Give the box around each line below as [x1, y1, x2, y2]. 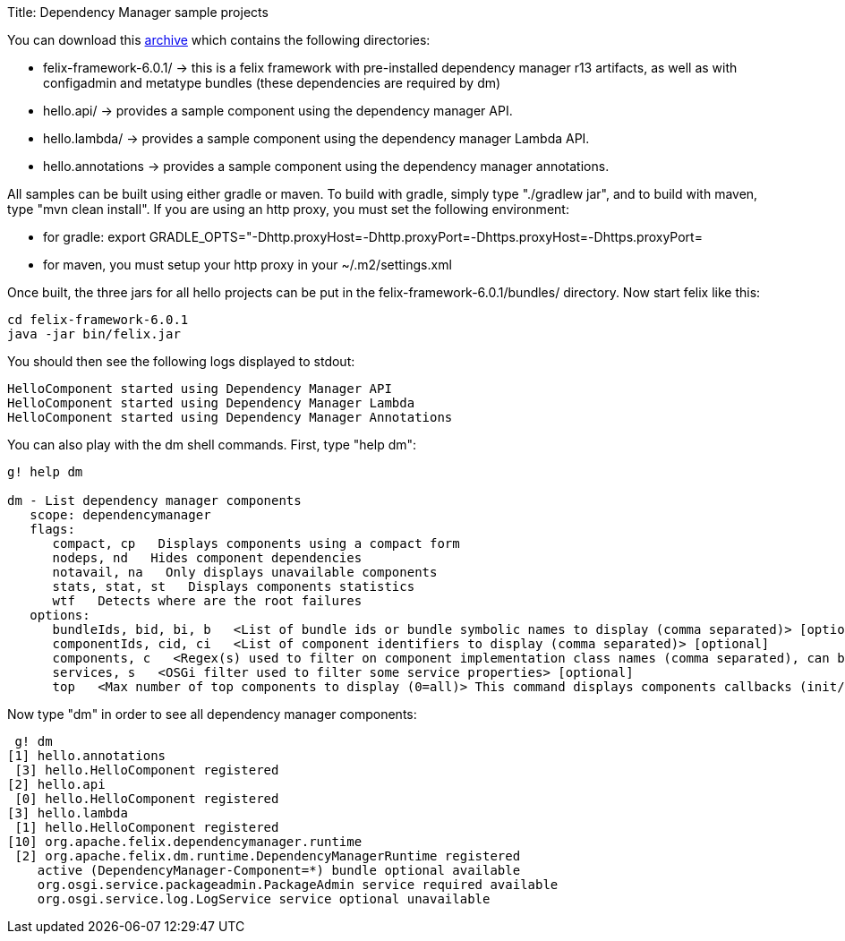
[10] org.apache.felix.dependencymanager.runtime [7, 834, 363, 849]
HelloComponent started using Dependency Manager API [7, 381, 392, 396]
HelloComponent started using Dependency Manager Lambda [7, 396, 415, 410]
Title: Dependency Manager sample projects [7, 4, 269, 20]
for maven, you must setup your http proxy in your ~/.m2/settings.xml [43, 257, 452, 272]
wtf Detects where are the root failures [52, 594, 363, 608]
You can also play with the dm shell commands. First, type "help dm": [7, 437, 417, 452]
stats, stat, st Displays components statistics [52, 579, 415, 594]
